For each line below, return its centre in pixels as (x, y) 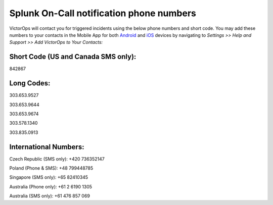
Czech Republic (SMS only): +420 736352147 (57, 159)
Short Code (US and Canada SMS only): (73, 57)
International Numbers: (47, 147)
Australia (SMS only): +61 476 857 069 (50, 196)
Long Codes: (30, 83)
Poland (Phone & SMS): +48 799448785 (51, 168)
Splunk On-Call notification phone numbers (103, 13)
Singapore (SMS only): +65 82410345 (49, 177)
